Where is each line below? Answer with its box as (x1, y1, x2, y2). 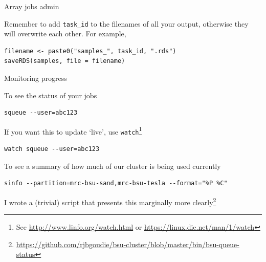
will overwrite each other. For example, (4, 28, 126, 39)
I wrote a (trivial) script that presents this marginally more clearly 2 (4, 195, 216, 207)
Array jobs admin (4, 1, 59, 11)
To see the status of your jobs (4, 90, 97, 100)
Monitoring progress (4, 73, 67, 83)
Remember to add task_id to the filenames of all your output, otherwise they (4, 18, 249, 29)
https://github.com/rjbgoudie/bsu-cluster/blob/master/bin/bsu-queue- (16, 238, 239, 249)
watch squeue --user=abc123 (4, 145, 100, 153)
